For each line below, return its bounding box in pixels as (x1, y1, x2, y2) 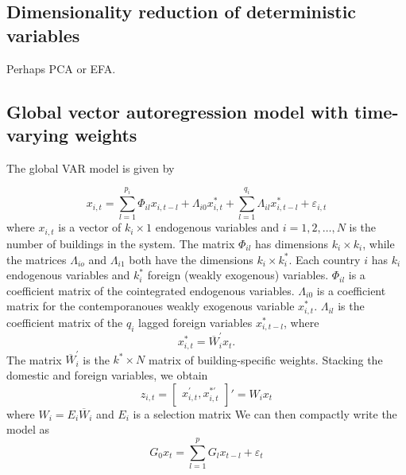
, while (362, 235, 395, 251)
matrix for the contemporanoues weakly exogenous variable (6, 298, 295, 314)
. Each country (288, 251, 361, 267)
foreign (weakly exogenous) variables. (147, 267, 329, 283)
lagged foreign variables (137, 313, 253, 330)
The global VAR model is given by (6, 159, 175, 176)
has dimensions (255, 235, 329, 251)
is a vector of (58, 219, 122, 236)
